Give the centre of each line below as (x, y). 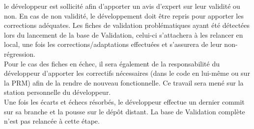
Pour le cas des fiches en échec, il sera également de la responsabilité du (112, 63)
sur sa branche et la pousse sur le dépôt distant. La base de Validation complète (125, 111)
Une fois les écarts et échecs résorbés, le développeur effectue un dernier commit (124, 101)
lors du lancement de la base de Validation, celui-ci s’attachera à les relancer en (124, 34)
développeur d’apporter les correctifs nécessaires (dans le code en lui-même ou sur (127, 73)
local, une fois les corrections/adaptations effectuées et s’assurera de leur (113, 44)
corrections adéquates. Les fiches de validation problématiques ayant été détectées (127, 25)
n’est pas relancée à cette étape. (52, 121)
